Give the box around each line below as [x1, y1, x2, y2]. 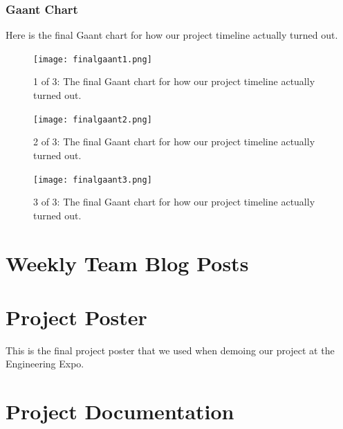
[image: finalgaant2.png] [33, 114, 152, 125]
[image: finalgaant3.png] [33, 174, 152, 185]
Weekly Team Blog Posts [6, 248, 249, 277]
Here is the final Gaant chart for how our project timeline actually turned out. [6, 28, 338, 42]
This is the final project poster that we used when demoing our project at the [6, 343, 335, 357]
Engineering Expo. [6, 356, 84, 371]
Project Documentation [6, 397, 234, 426]
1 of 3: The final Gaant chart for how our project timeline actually [33, 74, 315, 89]
